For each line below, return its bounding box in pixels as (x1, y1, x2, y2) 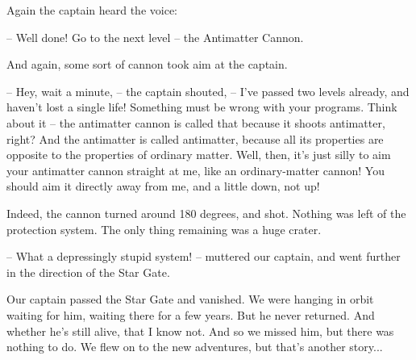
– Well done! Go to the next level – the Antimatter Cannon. (6, 28, 304, 45)
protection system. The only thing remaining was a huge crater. (6, 220, 322, 237)
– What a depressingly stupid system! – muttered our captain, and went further (6, 248, 401, 265)
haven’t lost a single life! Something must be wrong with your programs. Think (6, 98, 397, 115)
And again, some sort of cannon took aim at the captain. (6, 56, 288, 73)
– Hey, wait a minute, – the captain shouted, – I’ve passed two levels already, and (6, 82, 410, 99)
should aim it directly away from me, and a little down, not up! (6, 178, 320, 195)
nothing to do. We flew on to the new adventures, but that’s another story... (6, 338, 383, 355)
